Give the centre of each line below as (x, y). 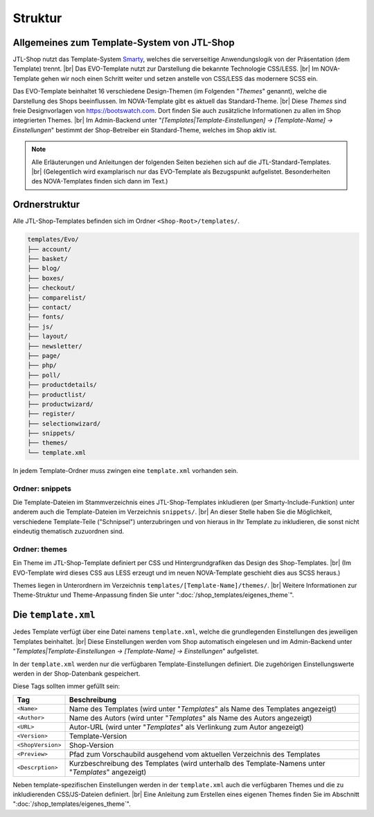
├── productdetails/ (62, 385)
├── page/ (44, 356)
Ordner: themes (40, 549)
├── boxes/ (46, 278)
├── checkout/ (51, 288)
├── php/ (42, 366)
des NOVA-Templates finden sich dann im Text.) (100, 181)
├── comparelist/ (57, 297)
